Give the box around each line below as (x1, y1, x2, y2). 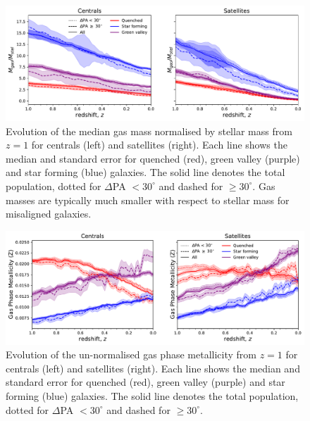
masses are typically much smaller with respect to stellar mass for (6, 192, 290, 207)
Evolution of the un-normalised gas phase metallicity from (6, 347, 256, 362)
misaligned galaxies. (6, 206, 92, 221)
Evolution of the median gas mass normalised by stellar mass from (6, 123, 292, 138)
